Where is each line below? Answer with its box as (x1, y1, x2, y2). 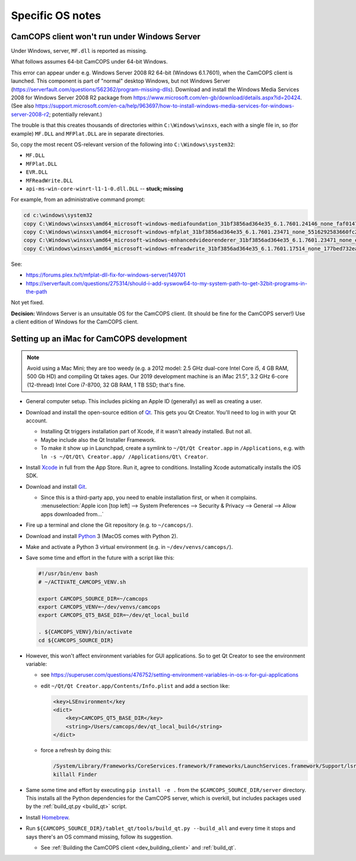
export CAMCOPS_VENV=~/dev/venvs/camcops (38, 604, 161, 610)
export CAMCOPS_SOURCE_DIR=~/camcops (38, 595, 148, 602)
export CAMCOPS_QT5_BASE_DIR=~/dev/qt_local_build (38, 612, 189, 618)
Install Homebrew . (26, 813, 70, 821)
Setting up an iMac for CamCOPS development (11, 334, 187, 344)
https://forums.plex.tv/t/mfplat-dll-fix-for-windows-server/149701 (26, 271, 186, 279)
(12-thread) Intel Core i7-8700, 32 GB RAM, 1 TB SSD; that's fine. (27, 381, 186, 388)
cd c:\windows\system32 (23, 212, 93, 219)
